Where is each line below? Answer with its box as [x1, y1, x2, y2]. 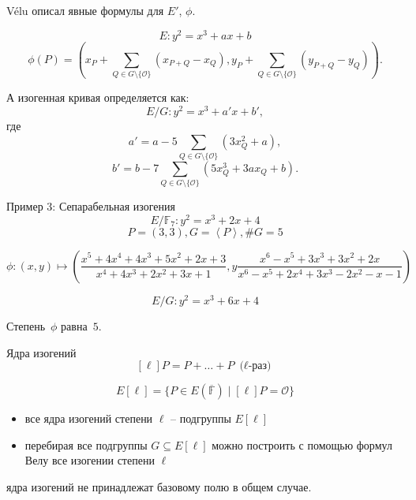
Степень [6, 318, 46, 334]
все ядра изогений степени [24, 410, 153, 427]
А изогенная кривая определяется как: [6, 89, 189, 106]
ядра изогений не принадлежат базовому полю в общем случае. [6, 479, 312, 495]
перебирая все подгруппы [24, 436, 148, 453]
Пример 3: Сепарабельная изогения [6, 198, 176, 215]
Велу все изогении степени [24, 452, 155, 468]
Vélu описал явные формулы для [6, 2, 164, 18]
